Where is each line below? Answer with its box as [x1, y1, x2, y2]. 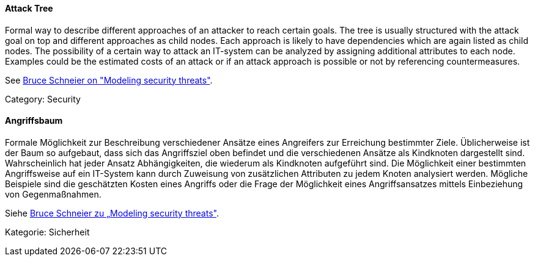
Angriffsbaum [5, 115, 63, 126]
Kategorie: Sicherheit [5, 226, 90, 237]
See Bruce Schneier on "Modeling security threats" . [5, 74, 213, 85]
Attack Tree [5, 3, 53, 13]
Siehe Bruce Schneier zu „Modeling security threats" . [5, 207, 219, 218]
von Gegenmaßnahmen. [5, 188, 101, 199]
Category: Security [5, 93, 81, 104]
